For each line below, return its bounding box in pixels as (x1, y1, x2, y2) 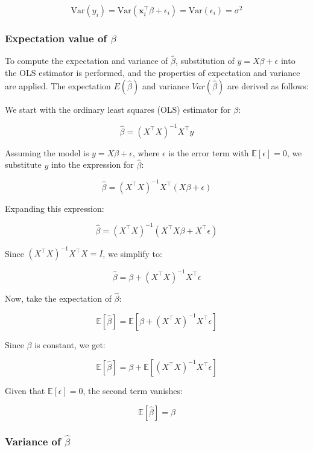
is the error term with (168, 146, 249, 159)
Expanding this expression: (5, 202, 104, 214)
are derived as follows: (227, 79, 309, 92)
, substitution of (175, 54, 235, 67)
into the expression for (51, 158, 134, 171)
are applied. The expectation (5, 79, 111, 92)
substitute (5, 158, 42, 171)
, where (132, 146, 160, 159)
